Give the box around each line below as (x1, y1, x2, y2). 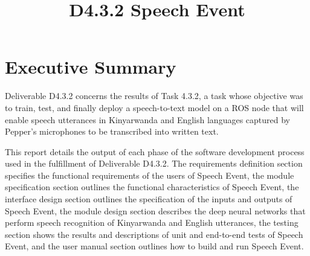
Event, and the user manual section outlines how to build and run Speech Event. (5, 240, 304, 252)
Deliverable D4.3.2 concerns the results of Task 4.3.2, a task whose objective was (5, 89, 303, 102)
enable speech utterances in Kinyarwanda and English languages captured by (5, 113, 290, 126)
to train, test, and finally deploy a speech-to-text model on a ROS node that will (5, 101, 304, 114)
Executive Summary (5, 54, 176, 79)
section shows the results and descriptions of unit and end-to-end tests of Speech (5, 228, 303, 240)
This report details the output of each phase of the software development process (5, 145, 305, 158)
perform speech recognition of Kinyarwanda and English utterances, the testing (5, 216, 299, 229)
